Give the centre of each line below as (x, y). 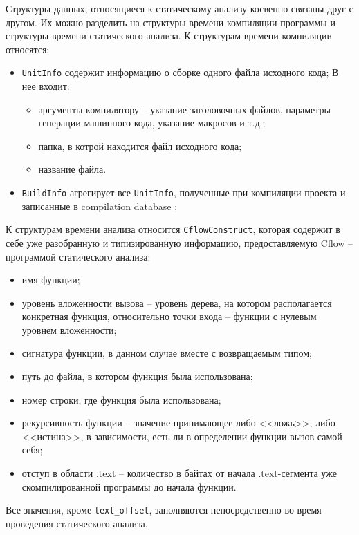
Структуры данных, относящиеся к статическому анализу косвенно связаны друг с (179, 8)
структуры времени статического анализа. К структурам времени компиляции (169, 36)
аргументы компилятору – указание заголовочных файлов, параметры (185, 109)
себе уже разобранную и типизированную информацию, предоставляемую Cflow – (179, 242)
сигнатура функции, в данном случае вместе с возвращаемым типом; (167, 353)
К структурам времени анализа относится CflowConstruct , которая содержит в (173, 229)
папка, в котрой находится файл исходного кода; (140, 146)
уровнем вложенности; (69, 329)
